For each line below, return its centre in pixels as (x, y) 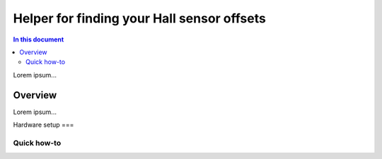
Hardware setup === (44, 125)
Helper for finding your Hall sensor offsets (140, 18)
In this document (39, 39)
